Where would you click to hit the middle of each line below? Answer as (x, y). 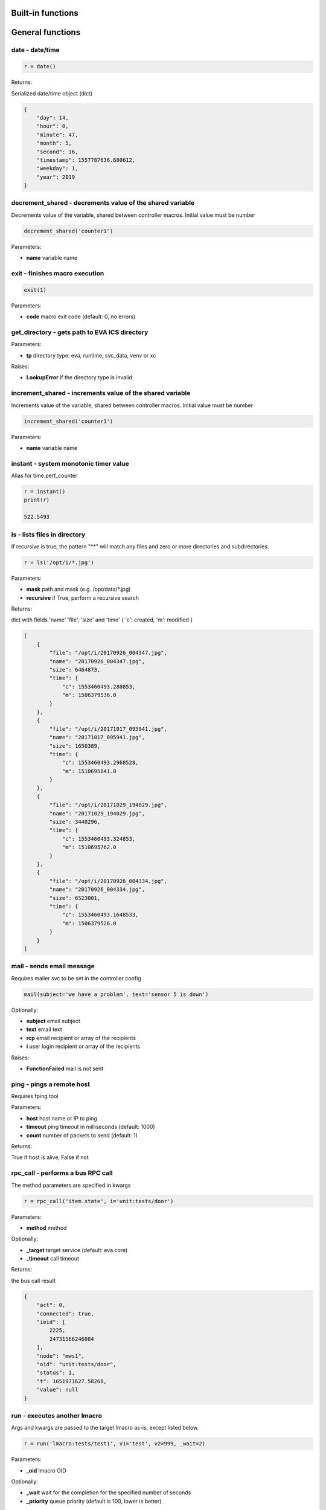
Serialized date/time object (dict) (52, 93)
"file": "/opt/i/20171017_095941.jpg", (108, 729)
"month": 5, (54, 143)
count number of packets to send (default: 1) (82, 1135)
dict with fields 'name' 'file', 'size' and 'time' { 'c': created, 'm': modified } (102, 620)
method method (46, 1228)
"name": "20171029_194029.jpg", (97, 813)
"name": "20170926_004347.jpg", (97, 661)
